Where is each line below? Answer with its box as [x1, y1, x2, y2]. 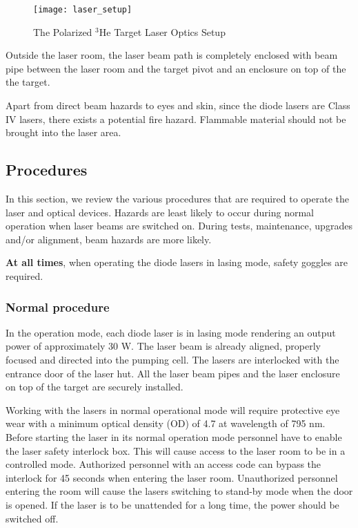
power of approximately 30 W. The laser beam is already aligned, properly [6, 339, 321, 353]
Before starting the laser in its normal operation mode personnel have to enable [6, 429, 342, 444]
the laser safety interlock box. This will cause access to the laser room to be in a [6, 443, 346, 458]
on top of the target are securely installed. [6, 379, 183, 394]
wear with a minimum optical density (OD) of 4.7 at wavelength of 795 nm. [6, 416, 326, 431]
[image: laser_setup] [33, 5, 132, 15]
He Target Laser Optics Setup [99, 24, 226, 39]
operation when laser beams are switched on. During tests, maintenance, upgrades [6, 218, 352, 233]
